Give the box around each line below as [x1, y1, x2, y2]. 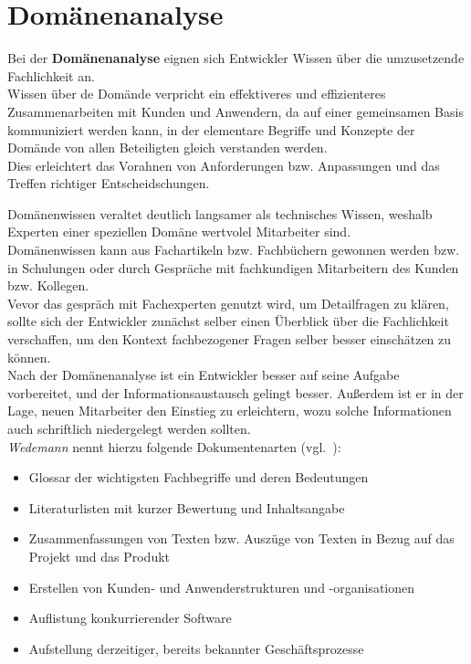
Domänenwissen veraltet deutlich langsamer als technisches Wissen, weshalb [7, 204, 433, 223]
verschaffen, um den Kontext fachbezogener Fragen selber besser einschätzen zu [7, 330, 452, 349]
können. [7, 347, 51, 366]
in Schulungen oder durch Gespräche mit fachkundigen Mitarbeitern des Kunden [7, 258, 459, 277]
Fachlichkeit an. [7, 66, 95, 85]
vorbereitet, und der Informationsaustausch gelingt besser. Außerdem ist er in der [7, 383, 464, 402]
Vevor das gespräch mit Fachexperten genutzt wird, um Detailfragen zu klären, [7, 293, 449, 312]
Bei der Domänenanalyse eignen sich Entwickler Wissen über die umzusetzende [7, 48, 465, 68]
